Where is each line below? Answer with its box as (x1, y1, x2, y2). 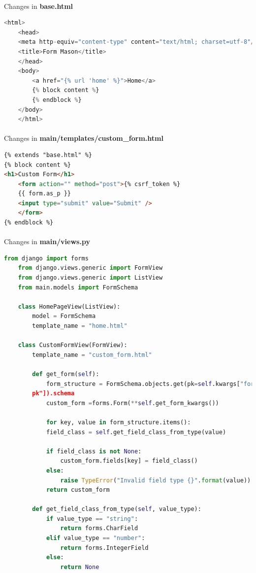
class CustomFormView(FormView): (18, 342, 128, 349)
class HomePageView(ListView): (18, 303, 121, 310)
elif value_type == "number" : (46, 535, 145, 542)
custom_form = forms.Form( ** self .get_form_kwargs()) (46, 399, 219, 407)
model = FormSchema (32, 313, 96, 320)
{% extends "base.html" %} (4, 151, 92, 159)
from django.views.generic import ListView (18, 274, 163, 282)
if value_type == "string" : (46, 515, 138, 522)
